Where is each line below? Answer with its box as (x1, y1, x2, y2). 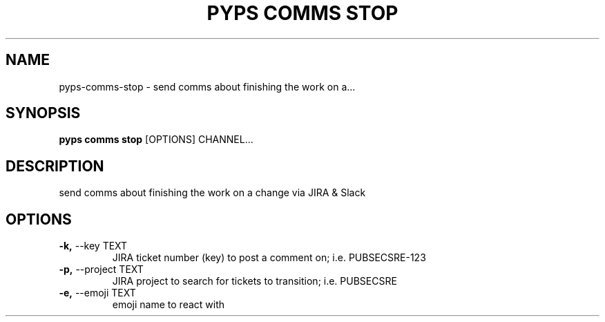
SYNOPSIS (6, 104, 81, 122)
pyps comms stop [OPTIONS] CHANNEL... (59, 133, 253, 146)
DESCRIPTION (6, 157, 104, 175)
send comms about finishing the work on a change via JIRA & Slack (59, 187, 366, 199)
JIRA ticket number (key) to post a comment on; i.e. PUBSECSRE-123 (112, 252, 426, 264)
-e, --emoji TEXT (59, 287, 136, 299)
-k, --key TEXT (59, 240, 128, 252)
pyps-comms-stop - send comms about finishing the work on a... (59, 80, 356, 93)
